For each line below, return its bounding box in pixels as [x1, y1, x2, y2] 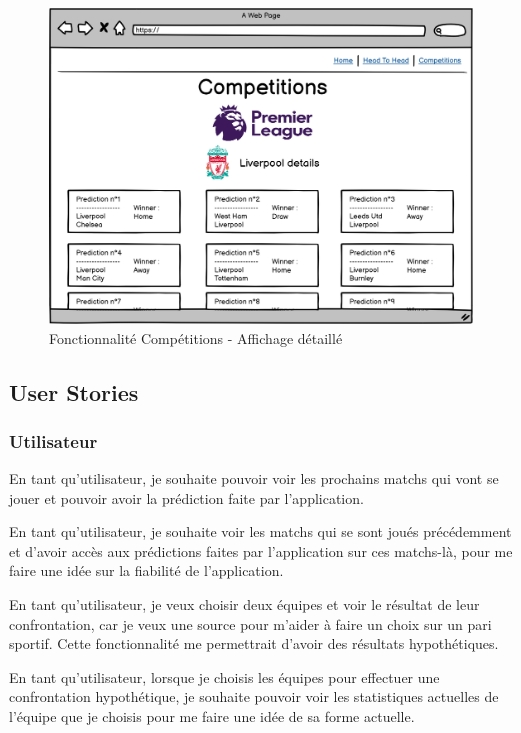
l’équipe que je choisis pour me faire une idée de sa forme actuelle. [9, 706, 415, 727]
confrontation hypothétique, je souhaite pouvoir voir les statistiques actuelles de [9, 686, 499, 707]
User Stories [9, 376, 139, 407]
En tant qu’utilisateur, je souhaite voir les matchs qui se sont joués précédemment [9, 521, 512, 542]
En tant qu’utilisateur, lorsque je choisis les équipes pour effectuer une [9, 666, 440, 687]
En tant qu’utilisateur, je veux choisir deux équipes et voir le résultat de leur [9, 594, 480, 615]
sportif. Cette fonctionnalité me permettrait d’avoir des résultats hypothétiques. [9, 633, 499, 654]
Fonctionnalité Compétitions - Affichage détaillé [49, 327, 343, 348]
